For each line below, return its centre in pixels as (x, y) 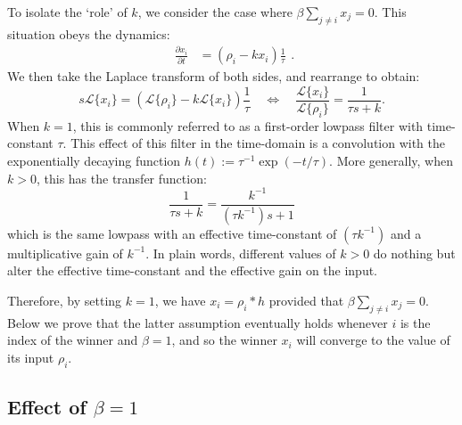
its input (31, 357)
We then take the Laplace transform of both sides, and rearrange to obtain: (214, 76)
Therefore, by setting (65, 300)
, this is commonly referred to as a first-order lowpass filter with (248, 125)
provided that (306, 300)
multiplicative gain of (65, 253)
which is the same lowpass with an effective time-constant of (172, 233)
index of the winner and (73, 340)
